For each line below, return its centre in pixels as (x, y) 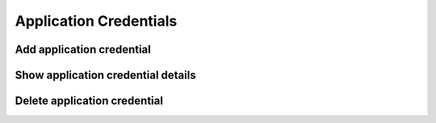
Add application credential (83, 49)
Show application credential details (106, 75)
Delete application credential (89, 101)
